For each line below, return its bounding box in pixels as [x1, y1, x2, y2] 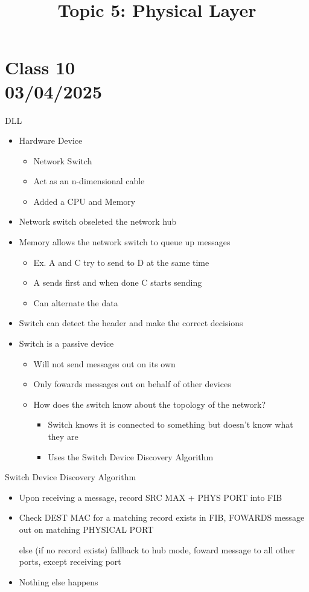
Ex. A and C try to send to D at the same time [33, 256, 209, 268]
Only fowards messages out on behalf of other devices [33, 378, 231, 390]
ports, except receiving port [19, 555, 121, 568]
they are [48, 430, 78, 442]
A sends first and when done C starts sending [33, 276, 202, 289]
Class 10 [5, 55, 75, 80]
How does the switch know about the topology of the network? [33, 397, 266, 410]
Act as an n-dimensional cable [33, 175, 145, 187]
